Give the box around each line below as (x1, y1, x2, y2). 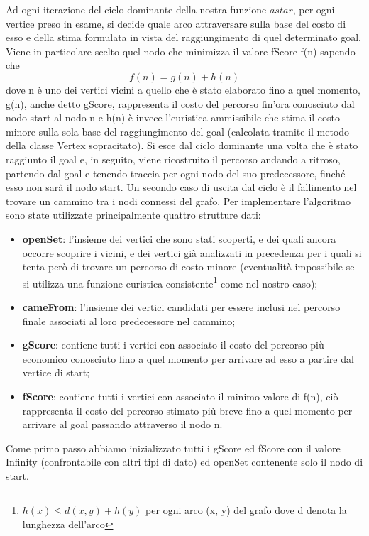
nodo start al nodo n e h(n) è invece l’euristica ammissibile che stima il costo (6, 110, 341, 125)
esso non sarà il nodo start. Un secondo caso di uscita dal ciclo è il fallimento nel (6, 180, 357, 195)
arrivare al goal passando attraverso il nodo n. (22, 417, 223, 432)
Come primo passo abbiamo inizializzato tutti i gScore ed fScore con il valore (6, 440, 341, 455)
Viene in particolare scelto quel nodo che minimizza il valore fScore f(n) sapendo (6, 43, 356, 58)
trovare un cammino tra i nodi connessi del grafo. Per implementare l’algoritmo (6, 193, 351, 208)
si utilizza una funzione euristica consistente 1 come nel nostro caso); (22, 273, 318, 290)
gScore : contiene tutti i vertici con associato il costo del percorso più (22, 337, 324, 352)
